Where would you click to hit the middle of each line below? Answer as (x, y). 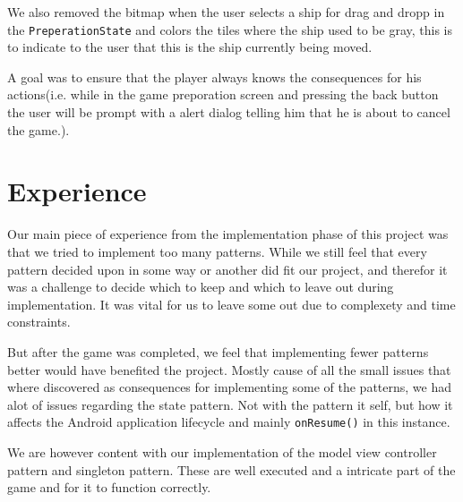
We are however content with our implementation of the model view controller (222, 451)
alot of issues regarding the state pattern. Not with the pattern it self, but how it (230, 404)
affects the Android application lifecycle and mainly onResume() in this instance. (229, 422)
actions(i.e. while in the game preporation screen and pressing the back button (223, 94)
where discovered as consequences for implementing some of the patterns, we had (229, 387)
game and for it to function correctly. (109, 487)
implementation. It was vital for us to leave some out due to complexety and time (231, 304)
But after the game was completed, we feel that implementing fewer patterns (218, 351)
